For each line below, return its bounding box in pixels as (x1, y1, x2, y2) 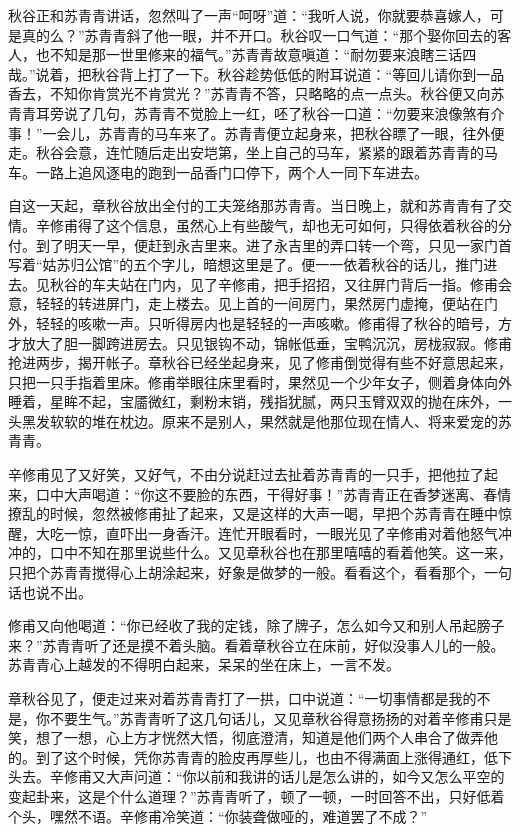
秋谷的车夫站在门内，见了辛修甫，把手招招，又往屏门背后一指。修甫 (49, 273, 498, 294)
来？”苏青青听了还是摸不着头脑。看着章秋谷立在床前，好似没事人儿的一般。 (8, 634, 505, 655)
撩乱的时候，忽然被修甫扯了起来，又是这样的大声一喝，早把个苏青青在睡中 (8, 503, 498, 524)
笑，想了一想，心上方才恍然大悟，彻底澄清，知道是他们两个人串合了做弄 (8, 727, 484, 748)
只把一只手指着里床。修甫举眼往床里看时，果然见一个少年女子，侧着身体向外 (8, 371, 512, 392)
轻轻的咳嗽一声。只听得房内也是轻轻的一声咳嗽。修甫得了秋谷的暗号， (35, 312, 498, 333)
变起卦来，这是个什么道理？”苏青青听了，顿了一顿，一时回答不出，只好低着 (8, 785, 505, 806)
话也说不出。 (8, 581, 92, 602)
